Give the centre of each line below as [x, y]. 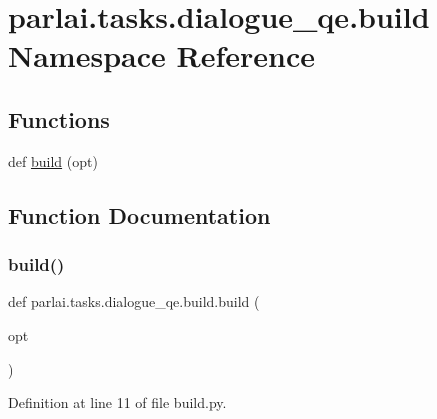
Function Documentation [139, 214]
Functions [59, 118]
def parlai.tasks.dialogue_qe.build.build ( [134, 301]
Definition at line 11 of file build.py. [117, 402]
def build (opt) [53, 160]
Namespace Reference [161, 55]
